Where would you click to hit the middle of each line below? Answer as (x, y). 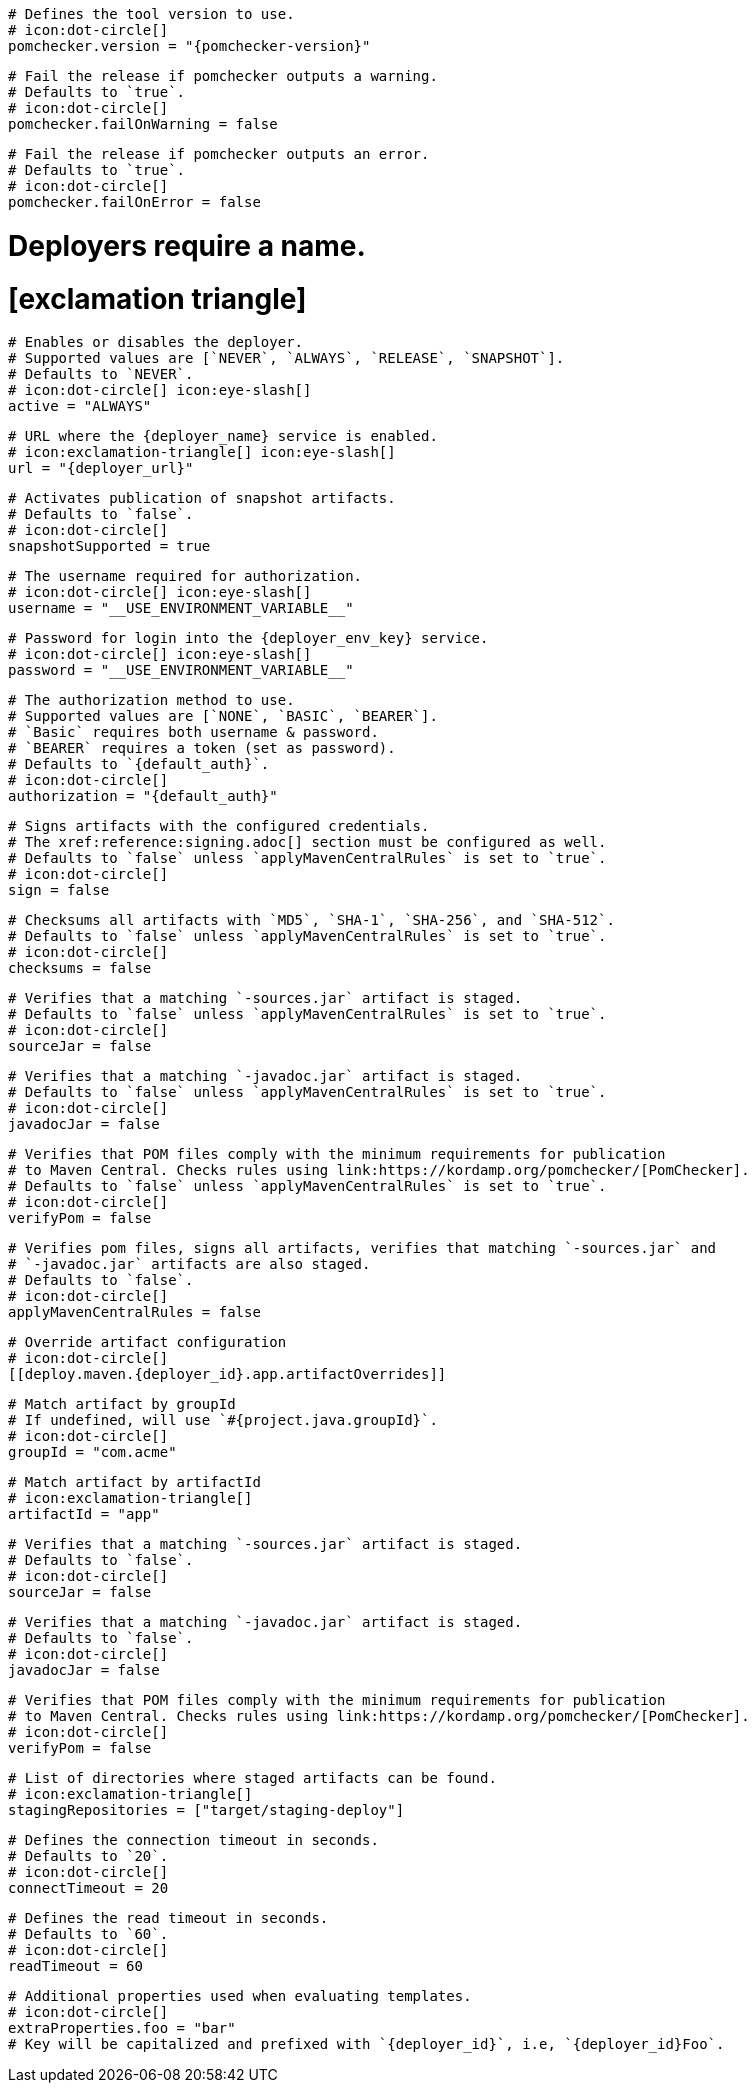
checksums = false (80, 968)
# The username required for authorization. (185, 576)
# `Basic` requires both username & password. (193, 732)
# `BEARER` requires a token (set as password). (202, 748)
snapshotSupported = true (109, 546)
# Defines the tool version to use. (151, 14)
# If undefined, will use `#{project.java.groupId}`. (223, 1420)
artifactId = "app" (84, 1514)
